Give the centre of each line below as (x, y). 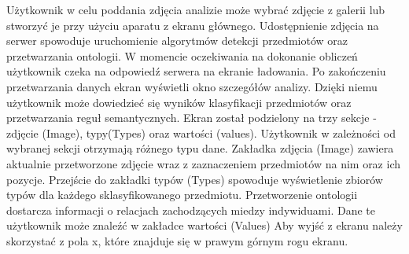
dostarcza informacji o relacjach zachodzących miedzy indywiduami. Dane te (191, 210)
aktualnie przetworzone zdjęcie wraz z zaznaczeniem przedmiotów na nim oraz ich (204, 163)
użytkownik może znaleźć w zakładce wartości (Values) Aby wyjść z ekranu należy (204, 225)
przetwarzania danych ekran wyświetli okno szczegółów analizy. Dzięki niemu (192, 86)
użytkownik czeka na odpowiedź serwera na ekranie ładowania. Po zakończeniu (196, 71)
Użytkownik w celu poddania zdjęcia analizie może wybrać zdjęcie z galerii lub (196, 9)
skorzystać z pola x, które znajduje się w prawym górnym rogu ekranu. (177, 240)
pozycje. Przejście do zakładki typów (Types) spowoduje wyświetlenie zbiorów (195, 179)
